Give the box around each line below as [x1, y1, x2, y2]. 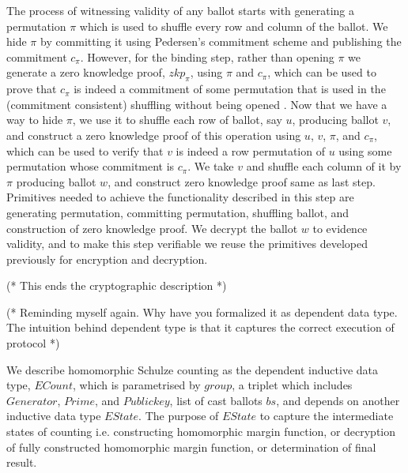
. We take [187, 158, 234, 175]
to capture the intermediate [259, 407, 394, 424]
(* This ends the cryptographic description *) [6, 277, 227, 294]
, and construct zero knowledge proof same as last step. [108, 173, 376, 190]
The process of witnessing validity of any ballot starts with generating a [6, 2, 355, 18]
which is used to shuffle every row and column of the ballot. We [79, 17, 388, 34]
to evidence [312, 220, 368, 236]
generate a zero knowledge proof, [6, 64, 165, 81]
